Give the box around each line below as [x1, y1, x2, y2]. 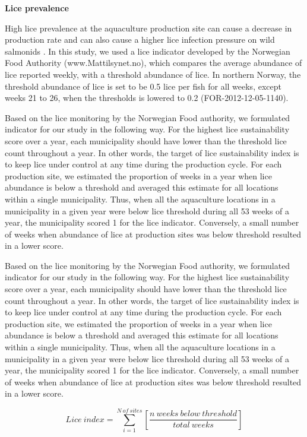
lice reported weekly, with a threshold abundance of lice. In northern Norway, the [5, 68, 301, 80]
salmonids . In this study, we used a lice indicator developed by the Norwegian [5, 45, 290, 57]
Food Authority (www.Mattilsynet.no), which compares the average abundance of [5, 56, 302, 69]
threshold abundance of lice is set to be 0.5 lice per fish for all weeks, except [5, 80, 281, 92]
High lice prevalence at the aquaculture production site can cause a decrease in [5, 21, 292, 34]
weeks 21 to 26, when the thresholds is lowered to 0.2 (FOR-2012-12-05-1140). [5, 91, 289, 104]
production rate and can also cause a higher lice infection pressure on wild [5, 33, 275, 46]
